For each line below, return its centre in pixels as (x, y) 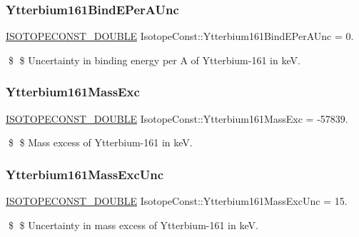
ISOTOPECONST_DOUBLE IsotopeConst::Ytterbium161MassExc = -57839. (177, 118)
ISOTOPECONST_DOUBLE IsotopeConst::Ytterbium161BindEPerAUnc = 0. (180, 36)
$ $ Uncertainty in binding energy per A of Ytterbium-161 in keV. (154, 60)
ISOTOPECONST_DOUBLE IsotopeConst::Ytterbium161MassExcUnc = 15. (177, 201)
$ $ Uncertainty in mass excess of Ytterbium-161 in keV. (133, 225)
